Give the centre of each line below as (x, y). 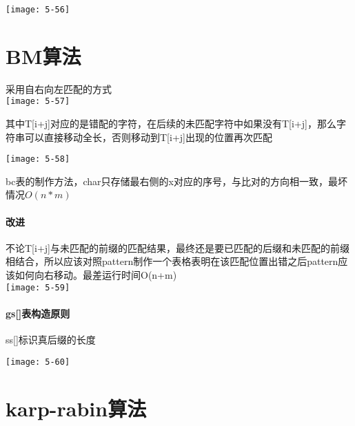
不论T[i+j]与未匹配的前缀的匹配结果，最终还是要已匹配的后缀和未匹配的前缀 (177, 247)
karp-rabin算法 (76, 408)
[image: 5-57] (38, 102)
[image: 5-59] (38, 287)
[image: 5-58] (38, 159)
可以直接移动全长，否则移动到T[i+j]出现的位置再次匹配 (148, 137)
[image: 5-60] (38, 362)
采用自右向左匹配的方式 (59, 88)
